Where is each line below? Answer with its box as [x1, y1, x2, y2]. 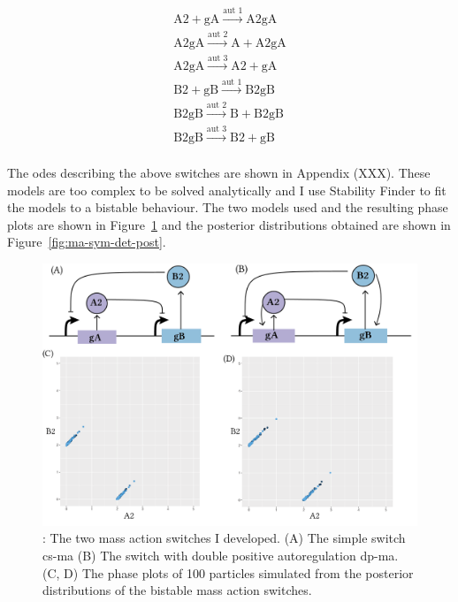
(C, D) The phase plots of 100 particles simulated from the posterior [42, 563, 414, 582]
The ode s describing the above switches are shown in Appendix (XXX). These [7, 164, 431, 181]
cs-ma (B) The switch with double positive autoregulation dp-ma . [42, 546, 399, 565]
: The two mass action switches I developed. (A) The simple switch [42, 529, 406, 547]
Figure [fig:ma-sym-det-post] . [7, 232, 166, 251]
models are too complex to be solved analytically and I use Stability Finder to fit [7, 180, 447, 199]
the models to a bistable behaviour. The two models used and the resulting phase [7, 198, 448, 217]
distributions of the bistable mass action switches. [42, 581, 312, 599]
